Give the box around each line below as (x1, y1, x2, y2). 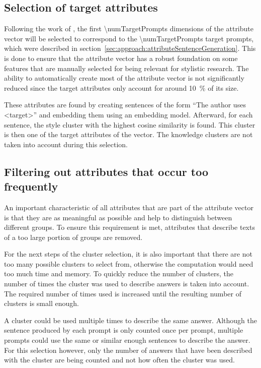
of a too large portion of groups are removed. (4, 231, 143, 242)
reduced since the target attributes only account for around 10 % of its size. (4, 82, 239, 93)
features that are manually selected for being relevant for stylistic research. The (4, 63, 249, 73)
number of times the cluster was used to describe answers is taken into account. (4, 278, 249, 289)
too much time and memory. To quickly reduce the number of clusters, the (4, 268, 234, 279)
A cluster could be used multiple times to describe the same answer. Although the (4, 315, 257, 325)
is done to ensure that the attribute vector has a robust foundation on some (4, 52, 238, 63)
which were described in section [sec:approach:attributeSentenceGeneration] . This (4, 43, 256, 53)
